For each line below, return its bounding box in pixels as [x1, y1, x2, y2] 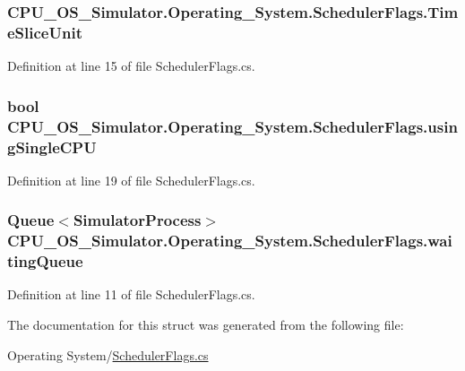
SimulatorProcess [73, 209, 202, 231]
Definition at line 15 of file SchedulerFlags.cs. [7, 56, 255, 75]
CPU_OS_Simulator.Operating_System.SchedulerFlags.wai [7, 229, 452, 252]
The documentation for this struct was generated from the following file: [7, 315, 404, 334]
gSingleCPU [7, 135, 97, 158]
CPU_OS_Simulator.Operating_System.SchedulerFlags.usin [7, 115, 458, 137]
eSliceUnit [7, 21, 82, 43]
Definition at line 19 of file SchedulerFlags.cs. [7, 170, 255, 189]
